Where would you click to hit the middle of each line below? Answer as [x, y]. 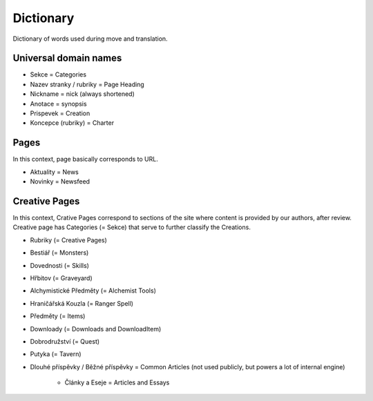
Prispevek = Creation [60, 113]
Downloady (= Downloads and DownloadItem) [96, 329]
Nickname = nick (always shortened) [82, 94]
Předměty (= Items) [58, 316]
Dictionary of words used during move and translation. [90, 39]
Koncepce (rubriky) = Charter [72, 123]
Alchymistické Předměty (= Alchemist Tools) [93, 291]
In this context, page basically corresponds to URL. [85, 159]
